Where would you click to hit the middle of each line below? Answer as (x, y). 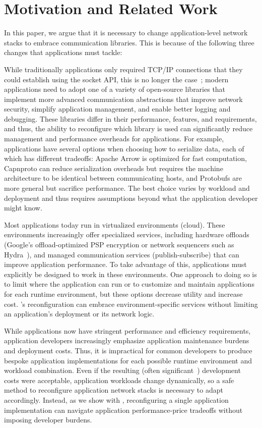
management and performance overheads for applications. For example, (114, 139)
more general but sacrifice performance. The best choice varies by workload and (127, 188)
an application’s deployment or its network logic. (79, 314)
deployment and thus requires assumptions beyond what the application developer (131, 198)
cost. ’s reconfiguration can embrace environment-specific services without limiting (131, 304)
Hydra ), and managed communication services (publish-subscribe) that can (122, 254)
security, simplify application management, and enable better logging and (117, 109)
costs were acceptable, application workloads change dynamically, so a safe (119, 380)
